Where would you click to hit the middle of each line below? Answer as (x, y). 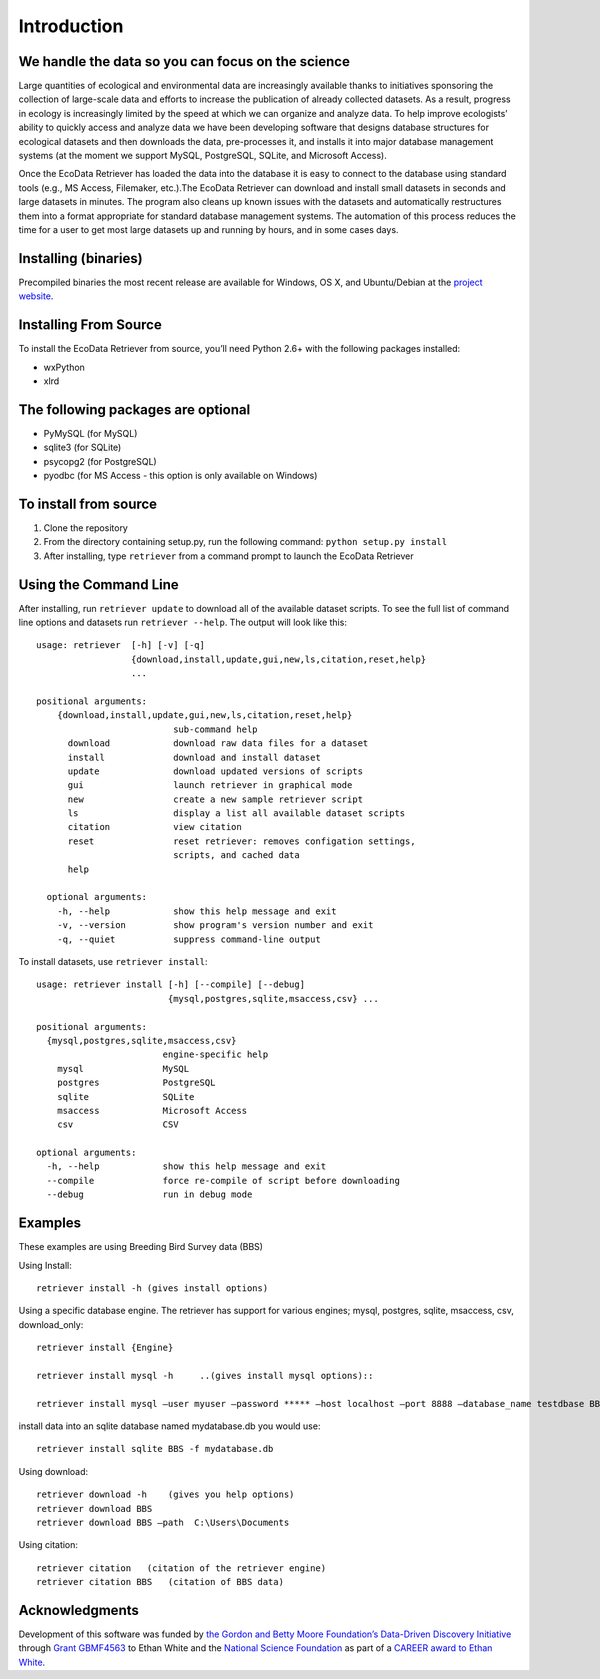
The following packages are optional (134, 409)
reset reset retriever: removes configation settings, (241, 841)
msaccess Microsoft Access (152, 1110)
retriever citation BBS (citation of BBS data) (160, 1582)
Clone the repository (86, 527)
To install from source (88, 503)
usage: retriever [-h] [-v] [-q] (120, 645)
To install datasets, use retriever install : (113, 961)
